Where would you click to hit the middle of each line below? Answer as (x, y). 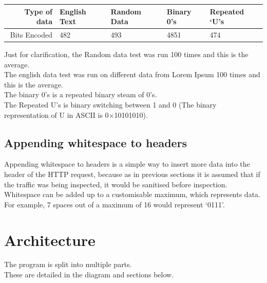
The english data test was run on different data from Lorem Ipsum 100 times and (132, 74)
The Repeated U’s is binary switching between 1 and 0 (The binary (110, 104)
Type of (38, 11)
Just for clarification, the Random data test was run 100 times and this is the (126, 54)
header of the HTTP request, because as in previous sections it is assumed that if (132, 174)
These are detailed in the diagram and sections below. (89, 275)
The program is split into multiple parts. (68, 264)
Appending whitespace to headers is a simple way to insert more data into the (127, 164)
